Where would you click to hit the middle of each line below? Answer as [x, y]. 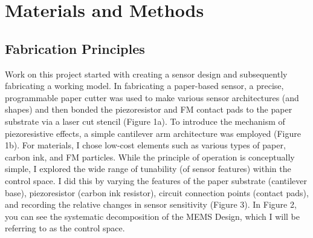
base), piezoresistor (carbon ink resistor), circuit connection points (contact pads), [157, 192]
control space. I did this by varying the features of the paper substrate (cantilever [156, 180]
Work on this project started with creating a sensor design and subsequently [146, 74]
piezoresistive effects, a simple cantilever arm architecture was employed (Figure [153, 133]
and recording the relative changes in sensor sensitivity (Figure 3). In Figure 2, [151, 204]
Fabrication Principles [75, 48]
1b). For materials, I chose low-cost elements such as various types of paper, [145, 145]
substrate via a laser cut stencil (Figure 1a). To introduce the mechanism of [145, 121]
